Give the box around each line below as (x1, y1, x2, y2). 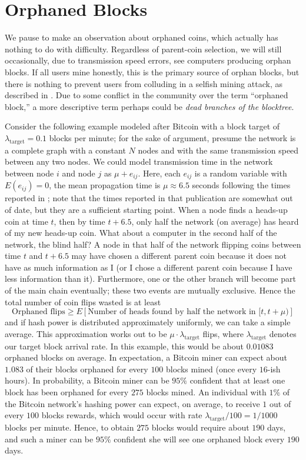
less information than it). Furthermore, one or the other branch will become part (5, 272, 296, 285)
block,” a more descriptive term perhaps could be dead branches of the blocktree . (5, 100, 294, 112)
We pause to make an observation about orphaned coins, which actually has (5, 31, 278, 44)
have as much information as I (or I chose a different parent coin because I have (5, 261, 292, 273)
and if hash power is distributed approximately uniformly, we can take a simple (5, 316, 291, 328)
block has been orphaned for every (5, 386, 129, 398)
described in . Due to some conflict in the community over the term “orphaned (5, 89, 288, 101)
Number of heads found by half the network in (88, 308, 256, 316)
